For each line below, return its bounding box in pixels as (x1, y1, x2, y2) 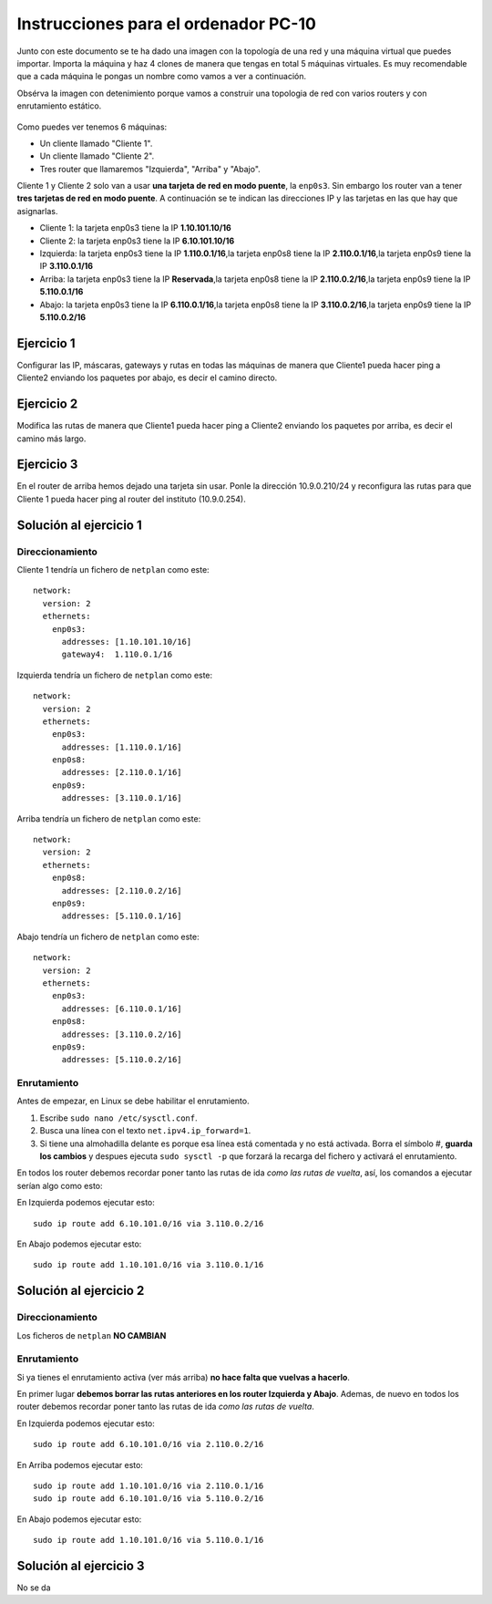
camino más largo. (16, 433, 87, 444)
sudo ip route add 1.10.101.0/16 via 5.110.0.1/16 (33, 1535, 264, 1546)
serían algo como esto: (16, 1180, 104, 1191)
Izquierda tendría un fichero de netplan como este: (16, 669, 213, 680)
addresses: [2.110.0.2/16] (61, 885, 182, 895)
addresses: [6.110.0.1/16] (61, 1003, 182, 1014)
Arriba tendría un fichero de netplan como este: (16, 812, 201, 824)
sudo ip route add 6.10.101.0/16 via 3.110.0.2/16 (33, 1218, 264, 1228)
